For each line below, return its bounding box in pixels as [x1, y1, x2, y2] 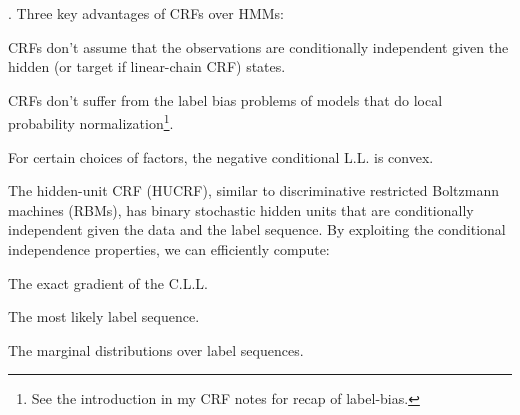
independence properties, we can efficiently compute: [8, 239, 330, 259]
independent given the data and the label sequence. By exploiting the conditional [8, 219, 506, 240]
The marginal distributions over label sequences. [8, 339, 304, 360]
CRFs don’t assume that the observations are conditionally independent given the [8, 36, 509, 57]
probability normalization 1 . [8, 110, 174, 134]
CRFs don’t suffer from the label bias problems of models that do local [8, 89, 443, 110]
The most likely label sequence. [8, 306, 200, 327]
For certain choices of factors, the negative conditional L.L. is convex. [8, 146, 434, 167]
